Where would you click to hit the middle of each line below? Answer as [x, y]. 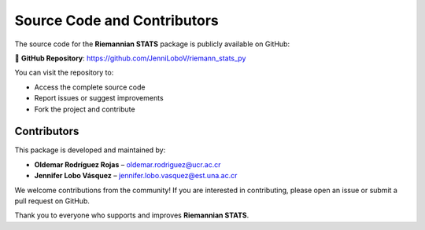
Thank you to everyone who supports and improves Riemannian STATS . [132, 215]
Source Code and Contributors [117, 20]
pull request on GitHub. [52, 201]
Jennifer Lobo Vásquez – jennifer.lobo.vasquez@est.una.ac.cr [136, 176]
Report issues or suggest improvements [99, 98]
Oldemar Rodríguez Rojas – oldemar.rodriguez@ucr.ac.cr [128, 164]
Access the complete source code [90, 87]
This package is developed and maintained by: [90, 150]
